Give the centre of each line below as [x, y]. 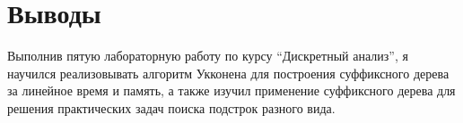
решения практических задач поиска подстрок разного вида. [171, 107]
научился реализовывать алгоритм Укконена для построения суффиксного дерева [228, 73]
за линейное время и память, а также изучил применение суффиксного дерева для [231, 90]
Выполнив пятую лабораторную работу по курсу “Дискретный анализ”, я [208, 56]
